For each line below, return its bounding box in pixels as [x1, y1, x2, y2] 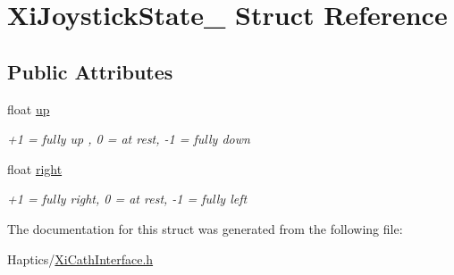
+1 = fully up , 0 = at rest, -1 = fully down [7, 129, 250, 148]
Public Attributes [7, 57, 173, 85]
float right [7, 159, 63, 178]
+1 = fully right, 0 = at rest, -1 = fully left [7, 189, 248, 208]
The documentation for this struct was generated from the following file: [7, 219, 403, 237]
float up [7, 99, 50, 118]
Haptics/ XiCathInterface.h [7, 249, 154, 268]
